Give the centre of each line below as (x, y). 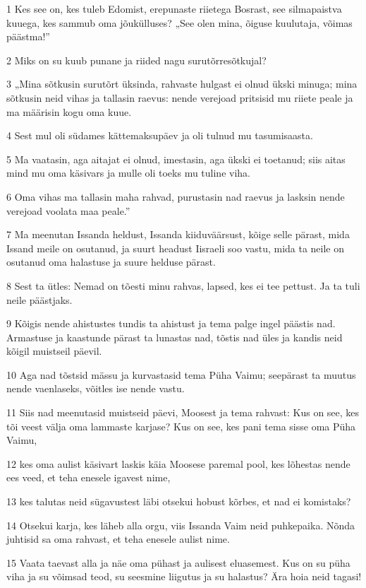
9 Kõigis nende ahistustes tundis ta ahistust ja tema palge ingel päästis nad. (171, 323)
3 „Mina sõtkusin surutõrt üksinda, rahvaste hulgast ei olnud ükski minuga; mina (182, 84)
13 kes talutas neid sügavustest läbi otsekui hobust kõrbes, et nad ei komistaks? (179, 501)
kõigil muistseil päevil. (54, 351)
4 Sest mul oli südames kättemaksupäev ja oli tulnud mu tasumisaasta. (160, 135)
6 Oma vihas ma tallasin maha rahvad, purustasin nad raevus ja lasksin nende (176, 196)
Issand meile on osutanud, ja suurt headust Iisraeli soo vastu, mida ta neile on (176, 248)
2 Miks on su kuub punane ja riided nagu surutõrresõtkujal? (136, 60)
